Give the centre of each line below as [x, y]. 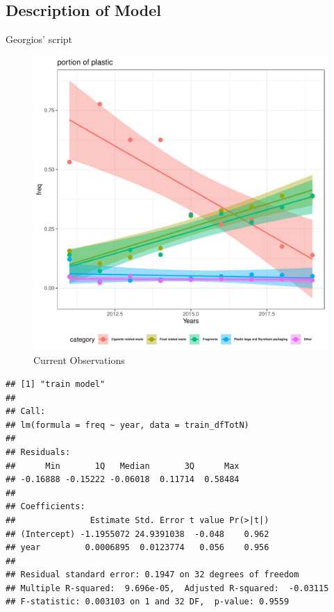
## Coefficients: [45, 507]
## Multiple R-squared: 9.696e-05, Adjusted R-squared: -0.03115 [167, 588]
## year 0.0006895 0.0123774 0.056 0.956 [137, 548]
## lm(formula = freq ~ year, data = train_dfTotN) [127, 425]
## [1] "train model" [56, 384]
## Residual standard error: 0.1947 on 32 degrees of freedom [152, 575]
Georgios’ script [39, 39]
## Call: [26, 412]
